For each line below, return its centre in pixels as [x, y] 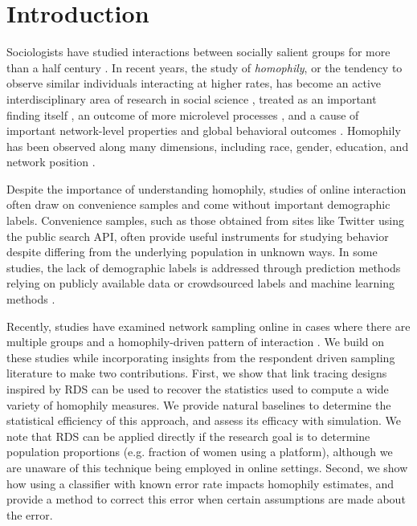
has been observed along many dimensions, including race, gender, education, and [208, 146]
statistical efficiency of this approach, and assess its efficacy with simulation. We [204, 420]
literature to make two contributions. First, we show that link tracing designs [197, 373]
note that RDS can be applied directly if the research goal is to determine [188, 436]
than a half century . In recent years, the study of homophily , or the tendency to [204, 67]
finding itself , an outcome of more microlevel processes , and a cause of [183, 114]
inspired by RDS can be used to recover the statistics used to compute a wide [198, 389]
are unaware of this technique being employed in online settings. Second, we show [207, 467]
